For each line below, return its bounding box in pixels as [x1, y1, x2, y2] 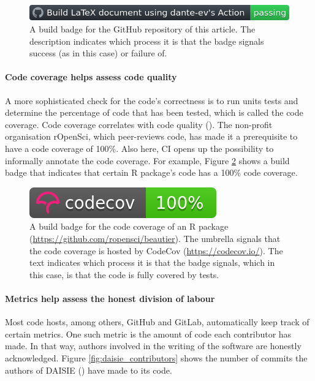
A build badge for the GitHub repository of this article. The [29, 23, 256, 36]
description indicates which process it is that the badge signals [29, 34, 264, 47]
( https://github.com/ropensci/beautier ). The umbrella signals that [29, 232, 281, 244]
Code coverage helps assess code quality [5, 70, 177, 83]
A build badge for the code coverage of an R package [29, 220, 229, 233]
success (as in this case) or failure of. [29, 47, 167, 59]
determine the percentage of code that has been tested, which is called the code [5, 106, 303, 119]
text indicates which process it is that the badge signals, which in [29, 256, 275, 269]
